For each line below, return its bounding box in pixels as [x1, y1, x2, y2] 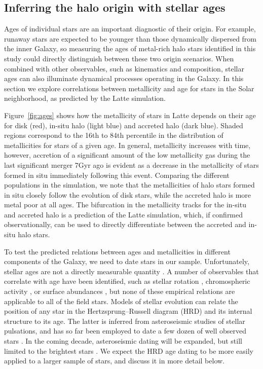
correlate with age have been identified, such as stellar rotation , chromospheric [4, 276, 250, 286]
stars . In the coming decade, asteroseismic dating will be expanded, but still [4, 336, 242, 346]
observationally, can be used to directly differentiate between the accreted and [4, 219, 246, 230]
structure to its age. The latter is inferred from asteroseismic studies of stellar [4, 315, 245, 326]
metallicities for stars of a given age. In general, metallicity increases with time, [4, 139, 251, 150]
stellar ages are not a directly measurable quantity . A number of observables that [4, 266, 259, 276]
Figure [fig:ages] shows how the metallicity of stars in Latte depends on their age [4, 109, 256, 120]
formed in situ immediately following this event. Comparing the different [4, 169, 230, 180]
